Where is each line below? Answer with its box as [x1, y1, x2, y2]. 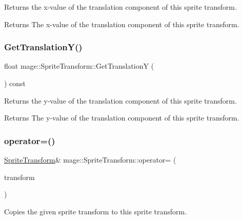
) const [4, 78, 26, 88]
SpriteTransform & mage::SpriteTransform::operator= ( [4, 154, 176, 165]
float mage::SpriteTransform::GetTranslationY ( [4, 61, 154, 71]
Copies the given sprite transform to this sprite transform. [4, 206, 187, 216]
